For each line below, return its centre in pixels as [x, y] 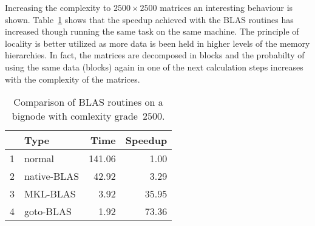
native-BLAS [52, 176]
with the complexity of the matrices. [73, 79]
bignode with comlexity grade [75, 116]
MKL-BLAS [50, 194]
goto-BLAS [48, 211]
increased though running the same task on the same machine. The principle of [152, 31]
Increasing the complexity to [58, 7]
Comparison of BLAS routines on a [88, 102]
